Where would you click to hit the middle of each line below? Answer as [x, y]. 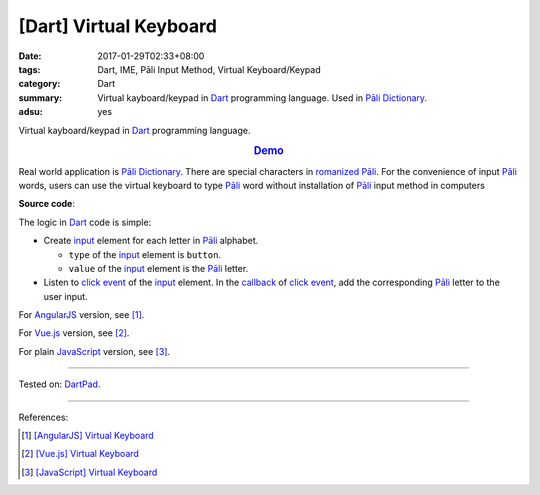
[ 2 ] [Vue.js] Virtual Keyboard [80, 454]
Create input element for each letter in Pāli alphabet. [151, 241]
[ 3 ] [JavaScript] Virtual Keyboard [89, 472]
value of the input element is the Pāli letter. [158, 268]
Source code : [46, 204]
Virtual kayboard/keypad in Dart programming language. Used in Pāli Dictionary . [262, 97]
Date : [30, 56]
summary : [40, 97]
